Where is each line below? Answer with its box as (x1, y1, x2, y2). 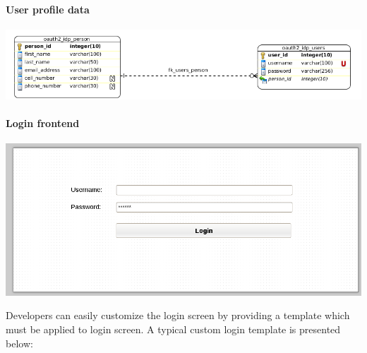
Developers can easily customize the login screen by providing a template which (6, 308, 350, 323)
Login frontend (6, 116, 80, 131)
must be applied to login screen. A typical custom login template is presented (6, 322, 341, 337)
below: (6, 335, 33, 350)
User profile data (6, 1, 90, 16)
